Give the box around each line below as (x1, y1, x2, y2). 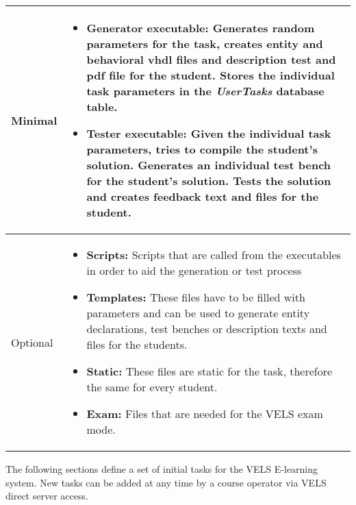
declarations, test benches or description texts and (86, 321, 327, 336)
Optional (11, 334, 53, 350)
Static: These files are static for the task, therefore (86, 363, 333, 379)
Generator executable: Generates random (86, 20, 315, 36)
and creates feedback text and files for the (86, 188, 319, 204)
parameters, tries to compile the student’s (86, 141, 318, 157)
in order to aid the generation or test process (86, 262, 302, 278)
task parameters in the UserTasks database (86, 83, 325, 99)
